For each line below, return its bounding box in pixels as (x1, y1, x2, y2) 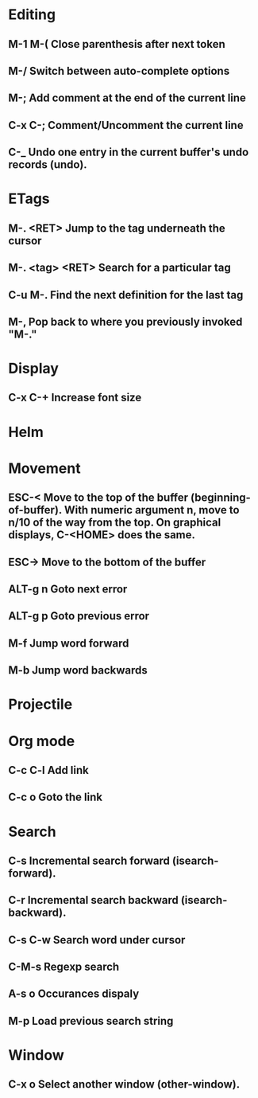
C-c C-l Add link (8, 763, 89, 777)
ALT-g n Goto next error (8, 583, 128, 596)
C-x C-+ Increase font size (8, 391, 142, 404)
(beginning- (190, 491, 252, 505)
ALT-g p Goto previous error (8, 609, 149, 623)
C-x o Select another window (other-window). (8, 1077, 241, 1092)
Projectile (8, 695, 73, 713)
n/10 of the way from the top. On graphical (8, 516, 221, 529)
